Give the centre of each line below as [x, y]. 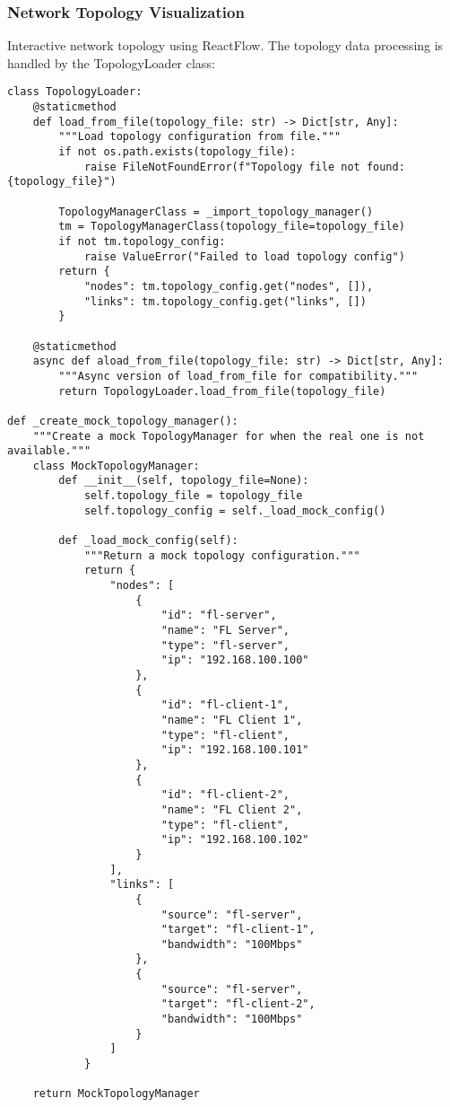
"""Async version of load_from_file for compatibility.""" [238, 376]
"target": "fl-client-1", [238, 930]
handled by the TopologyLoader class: [111, 62]
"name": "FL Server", [225, 631]
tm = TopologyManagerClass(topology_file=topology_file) [232, 227]
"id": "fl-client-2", [225, 795]
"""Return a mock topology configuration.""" [222, 555]
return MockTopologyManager [116, 1094]
